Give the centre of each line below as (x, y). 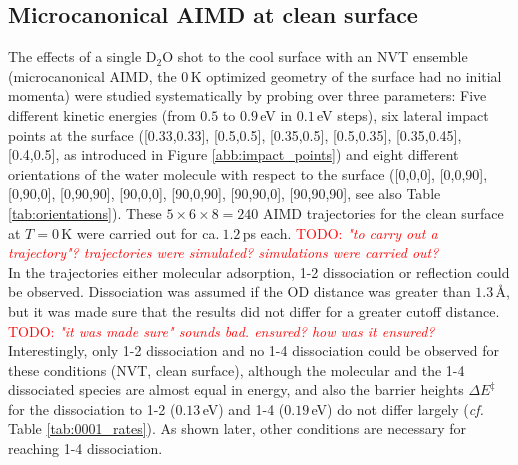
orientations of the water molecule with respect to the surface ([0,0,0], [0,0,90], (248, 173)
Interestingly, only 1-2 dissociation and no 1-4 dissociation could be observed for (253, 350)
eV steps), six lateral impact (403, 114)
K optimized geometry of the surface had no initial (346, 75)
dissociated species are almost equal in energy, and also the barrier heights (236, 389)
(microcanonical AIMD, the (92, 75)
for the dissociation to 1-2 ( (92, 408)
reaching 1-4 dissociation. (85, 448)
